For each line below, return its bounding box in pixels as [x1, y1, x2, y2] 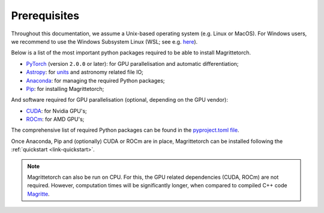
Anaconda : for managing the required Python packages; [26, 77, 165, 84]
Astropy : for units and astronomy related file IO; [26, 69, 144, 76]
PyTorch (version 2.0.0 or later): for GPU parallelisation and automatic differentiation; [26, 60, 239, 67]
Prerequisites [11, 9, 80, 22]
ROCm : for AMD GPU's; [26, 115, 85, 123]
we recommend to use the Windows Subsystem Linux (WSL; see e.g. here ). [11, 38, 198, 45]
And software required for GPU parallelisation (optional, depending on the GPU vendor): [11, 96, 228, 104]
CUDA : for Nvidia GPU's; [26, 107, 87, 114]
